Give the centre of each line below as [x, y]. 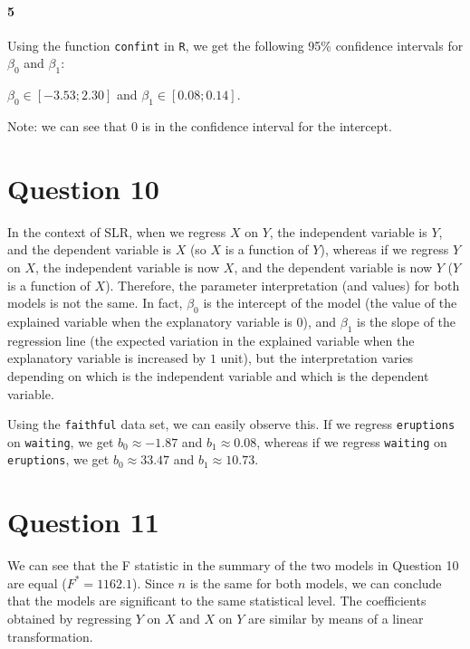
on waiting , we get [61, 441]
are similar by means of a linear [336, 618]
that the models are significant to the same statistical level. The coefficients [217, 601]
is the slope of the [407, 321]
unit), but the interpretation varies [317, 358]
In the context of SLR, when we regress [117, 231]
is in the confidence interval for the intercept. [267, 126]
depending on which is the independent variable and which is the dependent [218, 375]
